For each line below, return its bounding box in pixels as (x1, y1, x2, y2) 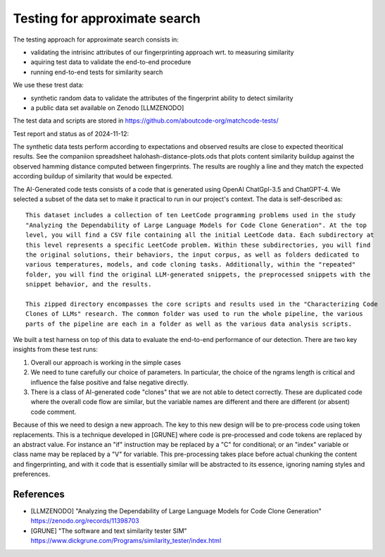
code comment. (30, 408, 77, 416)
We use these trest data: (13, 81, 84, 90)
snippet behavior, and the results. (25, 281, 152, 288)
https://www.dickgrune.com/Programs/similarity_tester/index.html (30, 537, 222, 545)
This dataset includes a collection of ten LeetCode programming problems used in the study (25, 212, 356, 219)
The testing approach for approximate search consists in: (13, 35, 179, 44)
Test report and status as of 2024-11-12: (13, 129, 130, 137)
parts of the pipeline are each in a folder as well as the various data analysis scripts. (25, 319, 352, 328)
